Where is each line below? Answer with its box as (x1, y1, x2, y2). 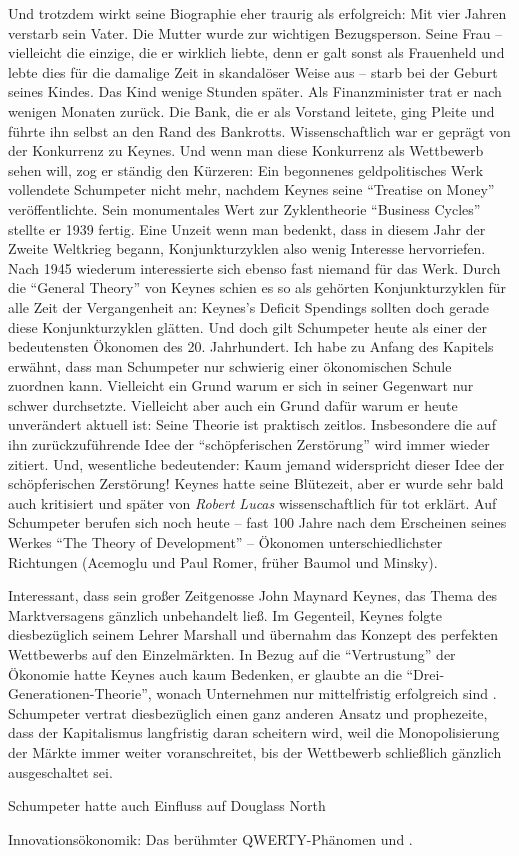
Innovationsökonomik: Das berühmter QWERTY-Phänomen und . (8, 828, 413, 849)
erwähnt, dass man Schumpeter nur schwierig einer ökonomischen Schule (8, 355, 452, 376)
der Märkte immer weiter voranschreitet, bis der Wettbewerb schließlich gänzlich (8, 741, 502, 762)
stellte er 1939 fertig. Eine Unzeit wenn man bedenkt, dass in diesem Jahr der (8, 218, 486, 239)
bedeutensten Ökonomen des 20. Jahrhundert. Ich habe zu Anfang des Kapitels (8, 336, 494, 357)
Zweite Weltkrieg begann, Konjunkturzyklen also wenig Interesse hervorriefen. (8, 238, 486, 259)
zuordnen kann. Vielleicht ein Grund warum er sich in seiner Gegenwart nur (8, 375, 474, 396)
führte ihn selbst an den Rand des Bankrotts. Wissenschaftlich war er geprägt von (8, 120, 511, 141)
